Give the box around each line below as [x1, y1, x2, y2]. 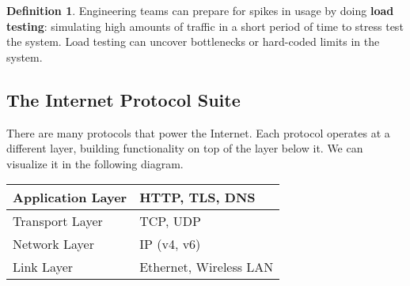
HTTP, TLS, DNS [139, 188, 256, 207]
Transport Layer [13, 212, 103, 231]
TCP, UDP [139, 212, 201, 231]
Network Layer [13, 235, 94, 254]
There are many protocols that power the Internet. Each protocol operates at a [6, 124, 390, 141]
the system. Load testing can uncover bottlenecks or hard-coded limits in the [6, 33, 380, 50]
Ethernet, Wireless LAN [139, 258, 274, 277]
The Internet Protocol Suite [6, 87, 241, 111]
